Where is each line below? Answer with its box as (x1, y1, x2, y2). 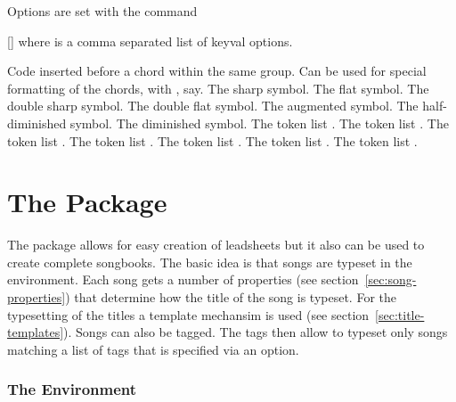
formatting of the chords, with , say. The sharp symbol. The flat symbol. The (7, 78, 429, 97)
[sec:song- (364, 270, 417, 289)
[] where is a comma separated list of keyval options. (7, 31, 293, 50)
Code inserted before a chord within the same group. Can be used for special (7, 62, 427, 80)
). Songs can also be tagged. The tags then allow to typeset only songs (63, 323, 448, 341)
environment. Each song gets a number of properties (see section (7, 270, 359, 289)
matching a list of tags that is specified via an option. (7, 340, 299, 358)
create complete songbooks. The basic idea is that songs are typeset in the (7, 252, 412, 271)
